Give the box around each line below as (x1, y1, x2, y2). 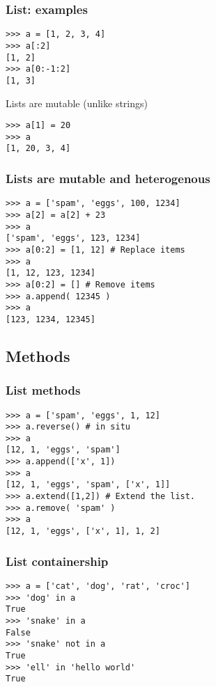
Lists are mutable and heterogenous (6, 169, 210, 187)
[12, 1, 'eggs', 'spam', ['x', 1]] (6, 480, 171, 490)
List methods (6, 381, 81, 399)
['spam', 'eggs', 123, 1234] (6, 233, 141, 244)
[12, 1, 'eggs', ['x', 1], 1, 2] (6, 526, 160, 537)
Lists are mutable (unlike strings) (6, 95, 148, 110)
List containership (6, 552, 109, 569)
